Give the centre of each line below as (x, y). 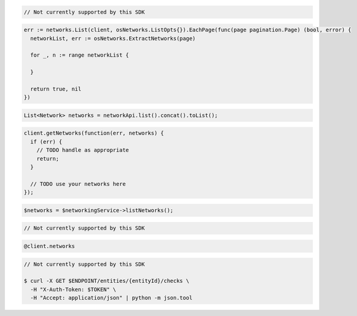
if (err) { (46, 141)
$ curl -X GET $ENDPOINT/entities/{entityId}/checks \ (106, 281)
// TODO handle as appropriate (83, 150)
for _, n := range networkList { (80, 55)
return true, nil (56, 89)
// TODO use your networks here (78, 184)
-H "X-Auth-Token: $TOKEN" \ (74, 289)
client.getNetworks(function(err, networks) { (94, 133)
